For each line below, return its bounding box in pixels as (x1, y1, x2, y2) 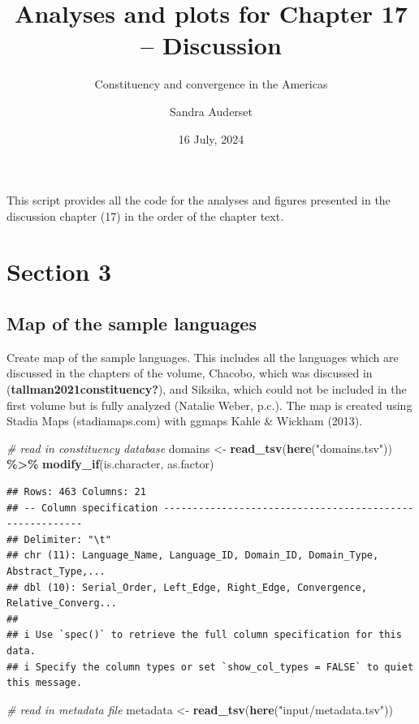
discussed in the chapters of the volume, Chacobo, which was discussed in (6, 364, 373, 381)
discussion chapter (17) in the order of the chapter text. (6, 207, 284, 224)
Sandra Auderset (169, 102, 253, 119)
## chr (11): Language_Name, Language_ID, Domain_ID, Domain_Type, (6, 549, 379, 562)
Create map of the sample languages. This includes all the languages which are (6, 348, 399, 365)
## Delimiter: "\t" (6, 533, 111, 545)
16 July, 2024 (178, 130, 244, 147)
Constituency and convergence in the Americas (94, 75, 328, 93)
